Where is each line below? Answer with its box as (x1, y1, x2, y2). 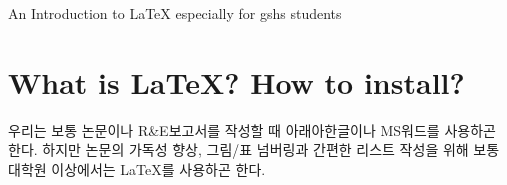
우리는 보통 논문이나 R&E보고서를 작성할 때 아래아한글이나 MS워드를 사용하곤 (8, 119, 496, 140)
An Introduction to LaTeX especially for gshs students (8, 3, 342, 23)
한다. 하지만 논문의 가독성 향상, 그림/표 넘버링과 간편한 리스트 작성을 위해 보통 (8, 139, 500, 160)
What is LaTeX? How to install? (8, 61, 465, 102)
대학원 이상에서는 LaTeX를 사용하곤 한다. (8, 158, 266, 179)
